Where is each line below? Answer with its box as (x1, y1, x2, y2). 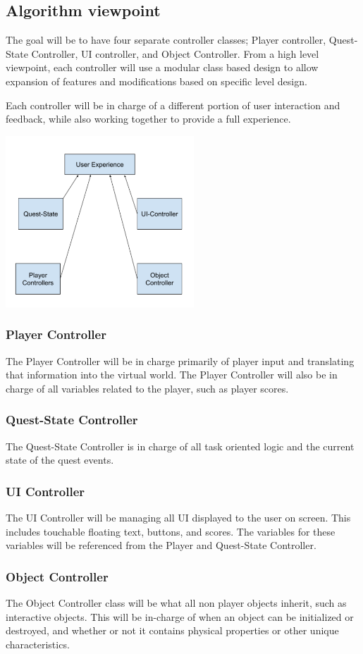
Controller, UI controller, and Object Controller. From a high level (31, 46, 319, 61)
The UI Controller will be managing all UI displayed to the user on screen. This (6, 510, 351, 524)
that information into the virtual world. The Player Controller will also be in (6, 367, 338, 382)
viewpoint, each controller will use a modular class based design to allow (6, 60, 319, 75)
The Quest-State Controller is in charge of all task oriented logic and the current (6, 438, 355, 453)
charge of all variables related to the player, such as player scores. (6, 381, 289, 395)
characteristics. (6, 636, 70, 651)
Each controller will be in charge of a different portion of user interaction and (6, 97, 340, 112)
